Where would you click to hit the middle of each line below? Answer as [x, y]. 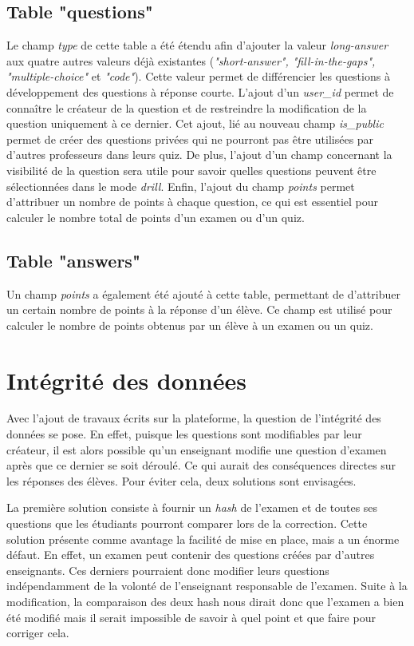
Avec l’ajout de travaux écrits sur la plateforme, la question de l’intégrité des [194, 418]
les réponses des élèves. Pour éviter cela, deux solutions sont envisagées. [181, 480]
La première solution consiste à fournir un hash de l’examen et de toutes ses [192, 507]
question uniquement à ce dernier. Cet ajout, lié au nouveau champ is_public [195, 123]
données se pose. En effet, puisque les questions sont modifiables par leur [184, 434]
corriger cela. [38, 633]
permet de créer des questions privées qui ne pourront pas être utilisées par [190, 139]
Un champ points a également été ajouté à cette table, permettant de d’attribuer [203, 293]
